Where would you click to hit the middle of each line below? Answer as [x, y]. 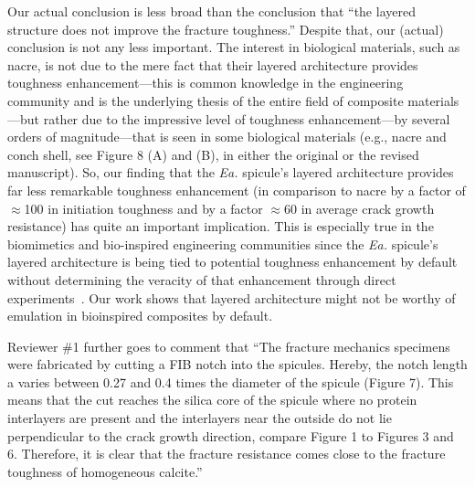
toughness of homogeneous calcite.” [105, 471]
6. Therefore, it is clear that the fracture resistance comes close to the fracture [227, 454]
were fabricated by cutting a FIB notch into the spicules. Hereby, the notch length [237, 364]
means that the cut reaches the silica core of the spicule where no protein [212, 400]
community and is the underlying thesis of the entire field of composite [206, 100]
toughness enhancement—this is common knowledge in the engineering [206, 83]
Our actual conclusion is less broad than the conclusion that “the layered [211, 11]
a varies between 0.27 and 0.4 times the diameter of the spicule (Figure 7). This [231, 381]
